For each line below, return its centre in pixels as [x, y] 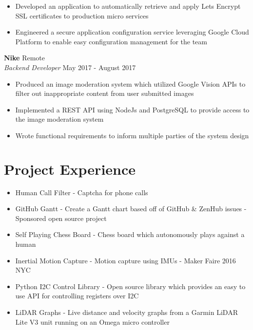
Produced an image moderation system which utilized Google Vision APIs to [130, 83]
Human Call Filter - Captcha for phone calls [82, 192]
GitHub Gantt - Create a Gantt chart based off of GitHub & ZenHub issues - [131, 209]
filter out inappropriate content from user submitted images [105, 93]
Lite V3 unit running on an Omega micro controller [92, 321]
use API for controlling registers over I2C [77, 296]
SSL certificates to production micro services [82, 15]
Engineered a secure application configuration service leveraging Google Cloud [132, 32]
